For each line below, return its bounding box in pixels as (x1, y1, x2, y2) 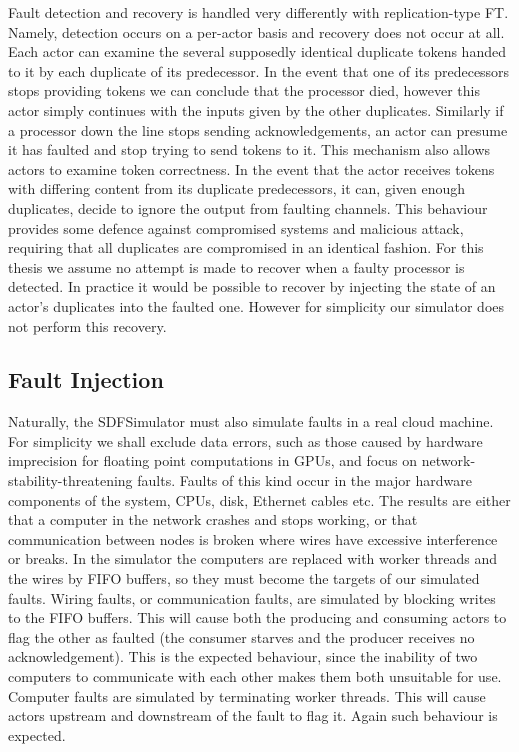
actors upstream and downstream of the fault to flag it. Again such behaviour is (8, 705, 498, 726)
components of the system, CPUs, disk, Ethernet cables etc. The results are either (8, 489, 511, 510)
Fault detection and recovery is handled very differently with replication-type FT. (8, 2, 509, 22)
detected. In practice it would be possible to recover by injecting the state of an (8, 276, 496, 297)
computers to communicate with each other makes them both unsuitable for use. (8, 666, 502, 687)
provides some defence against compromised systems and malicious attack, (8, 217, 464, 238)
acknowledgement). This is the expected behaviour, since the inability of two (8, 646, 478, 667)
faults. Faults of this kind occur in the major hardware (137, 470, 472, 491)
